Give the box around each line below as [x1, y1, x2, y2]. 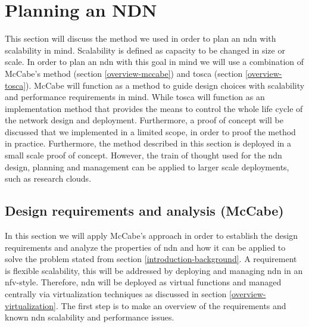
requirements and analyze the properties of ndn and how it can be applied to [5, 241, 286, 253]
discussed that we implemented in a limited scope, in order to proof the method [5, 125, 296, 138]
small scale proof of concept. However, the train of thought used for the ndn [5, 149, 282, 161]
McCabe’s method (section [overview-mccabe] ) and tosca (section [5, 67, 243, 79]
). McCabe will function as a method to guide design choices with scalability [26, 79, 305, 91]
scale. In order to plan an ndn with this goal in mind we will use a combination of [5, 55, 304, 68]
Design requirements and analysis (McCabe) [5, 201, 284, 220]
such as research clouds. [5, 172, 92, 185]
